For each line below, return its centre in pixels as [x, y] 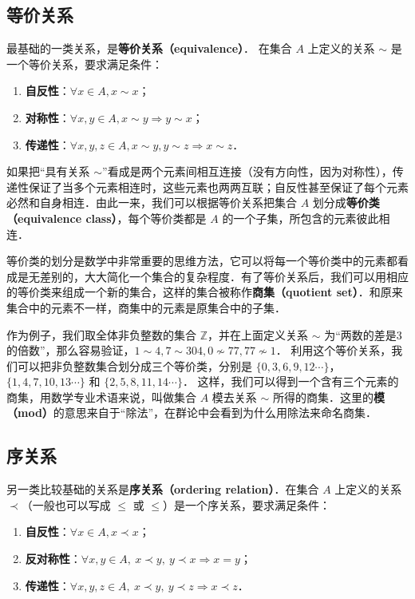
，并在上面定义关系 [258, 334]
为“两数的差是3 [363, 334]
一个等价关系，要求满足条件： [85, 63]
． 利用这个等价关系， [334, 350]
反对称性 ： [53, 559]
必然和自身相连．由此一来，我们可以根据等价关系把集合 [152, 202]
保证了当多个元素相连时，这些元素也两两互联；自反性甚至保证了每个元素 [218, 186]
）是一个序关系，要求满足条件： [246, 504]
